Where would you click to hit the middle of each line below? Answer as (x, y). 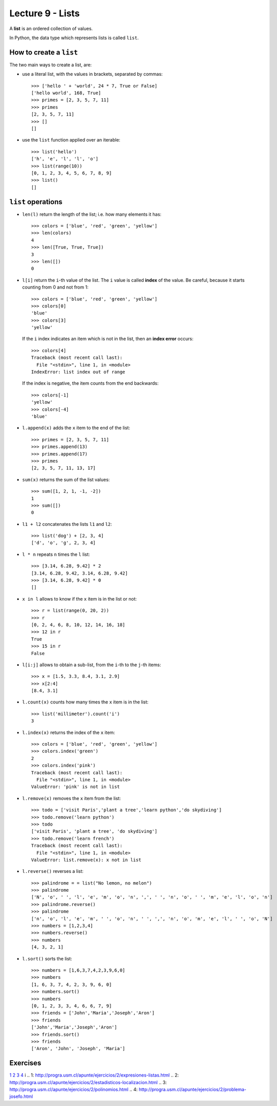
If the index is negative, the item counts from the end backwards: (90, 383)
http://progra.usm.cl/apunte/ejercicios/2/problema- (192, 1089)
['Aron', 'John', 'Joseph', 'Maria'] (78, 1049)
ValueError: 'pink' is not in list (76, 787)
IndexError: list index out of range (78, 372)
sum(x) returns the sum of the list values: (66, 479)
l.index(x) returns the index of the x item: (69, 732)
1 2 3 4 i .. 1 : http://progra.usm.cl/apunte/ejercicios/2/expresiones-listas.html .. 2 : (94, 1075)
